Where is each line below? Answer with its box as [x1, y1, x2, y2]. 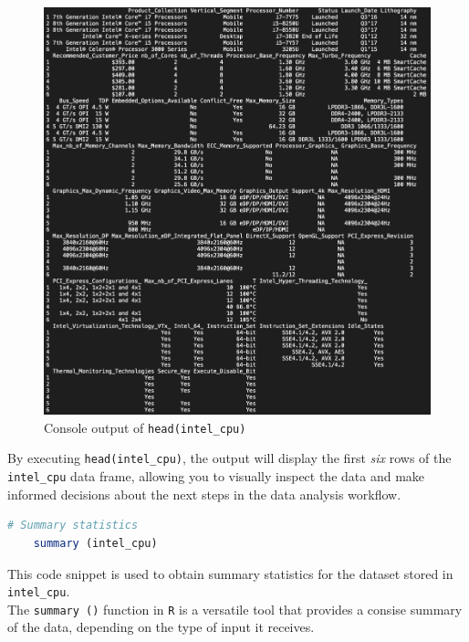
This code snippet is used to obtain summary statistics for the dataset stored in [7, 563, 453, 583]
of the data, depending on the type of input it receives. [7, 617, 315, 637]
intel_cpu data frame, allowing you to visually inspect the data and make [7, 467, 425, 486]
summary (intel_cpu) [33, 536, 158, 550]
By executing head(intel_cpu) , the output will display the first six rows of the [7, 448, 452, 468]
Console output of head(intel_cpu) [44, 417, 246, 437]
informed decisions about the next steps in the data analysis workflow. [7, 484, 401, 503]
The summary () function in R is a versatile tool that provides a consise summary [7, 599, 463, 618]
